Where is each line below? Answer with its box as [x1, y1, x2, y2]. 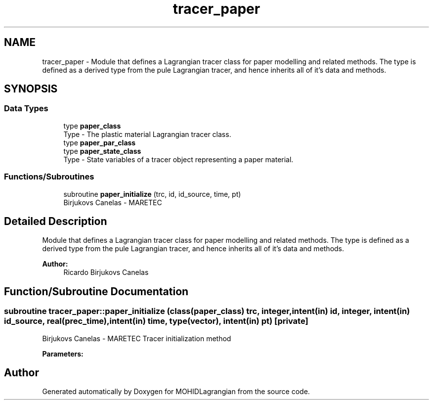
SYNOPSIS [4, 83, 58, 95]
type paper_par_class [63, 138, 136, 147]
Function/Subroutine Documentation [4, 285, 189, 298]
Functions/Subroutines [4, 172, 94, 182]
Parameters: [42, 349, 84, 358]
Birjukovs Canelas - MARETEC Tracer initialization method [42, 334, 231, 343]
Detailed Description [4, 215, 107, 227]
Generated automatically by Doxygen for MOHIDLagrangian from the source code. [42, 387, 310, 396]
